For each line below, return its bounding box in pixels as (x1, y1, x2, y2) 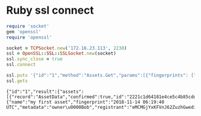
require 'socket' (6, 23, 50, 29)
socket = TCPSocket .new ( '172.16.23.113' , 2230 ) (6, 45, 127, 51)
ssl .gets (6, 78, 28, 84)
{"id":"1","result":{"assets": (6, 89, 84, 95)
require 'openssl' (6, 34, 52, 40)
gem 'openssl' (6, 29, 42, 35)
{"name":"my (6, 99, 36, 105)
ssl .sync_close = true (6, 56, 63, 62)
